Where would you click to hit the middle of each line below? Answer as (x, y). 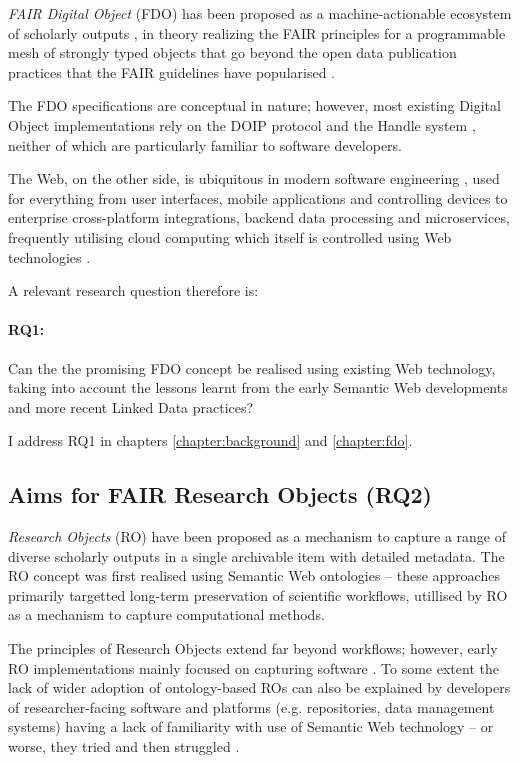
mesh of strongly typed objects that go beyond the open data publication (232, 52)
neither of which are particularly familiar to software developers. (205, 144)
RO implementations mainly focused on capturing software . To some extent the (253, 667)
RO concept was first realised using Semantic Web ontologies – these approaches (254, 575)
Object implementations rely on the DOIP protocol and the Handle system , (242, 124)
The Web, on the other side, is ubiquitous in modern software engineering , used (254, 178)
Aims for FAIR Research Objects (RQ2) (220, 494)
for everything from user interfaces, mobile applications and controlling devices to (258, 197)
